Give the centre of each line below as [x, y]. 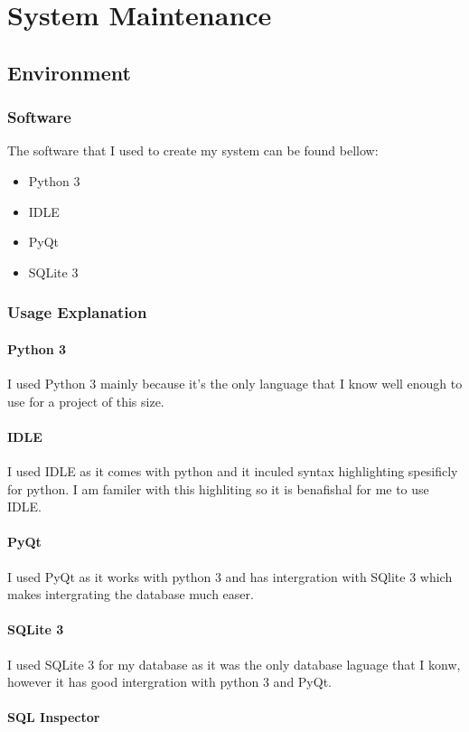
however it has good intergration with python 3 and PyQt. [169, 682]
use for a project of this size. [86, 401]
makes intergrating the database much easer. [131, 594]
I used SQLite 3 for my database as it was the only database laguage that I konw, [234, 664]
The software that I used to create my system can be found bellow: [193, 150]
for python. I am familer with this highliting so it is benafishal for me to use [218, 488]
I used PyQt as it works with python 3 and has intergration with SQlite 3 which [230, 576]
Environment [69, 72]
